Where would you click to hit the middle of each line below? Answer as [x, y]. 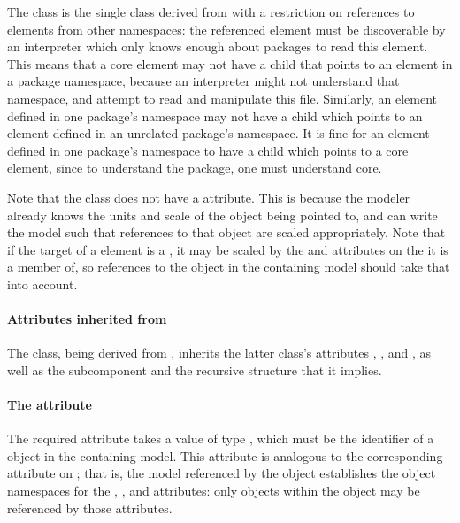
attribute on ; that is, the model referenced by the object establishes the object [222, 473]
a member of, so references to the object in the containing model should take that [229, 267]
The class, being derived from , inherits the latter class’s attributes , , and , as [219, 353]
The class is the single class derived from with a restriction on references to [211, 12]
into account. [42, 284]
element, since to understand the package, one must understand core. [195, 168]
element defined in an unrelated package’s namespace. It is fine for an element [218, 133]
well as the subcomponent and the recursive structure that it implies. [195, 369]
